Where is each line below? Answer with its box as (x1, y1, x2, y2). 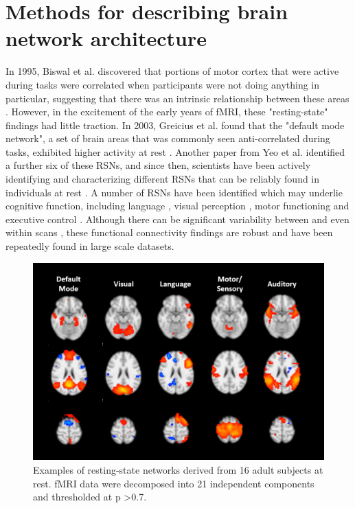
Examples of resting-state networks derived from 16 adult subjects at (33, 463, 323, 477)
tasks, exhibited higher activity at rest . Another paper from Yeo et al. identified (5, 144, 345, 159)
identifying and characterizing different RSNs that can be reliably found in (5, 172, 320, 186)
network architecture (5, 24, 207, 52)
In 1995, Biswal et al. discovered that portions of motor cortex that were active (5, 64, 339, 78)
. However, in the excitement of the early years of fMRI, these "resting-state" (5, 104, 328, 119)
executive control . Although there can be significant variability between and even (5, 211, 350, 226)
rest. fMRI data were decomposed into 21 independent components (33, 476, 314, 490)
